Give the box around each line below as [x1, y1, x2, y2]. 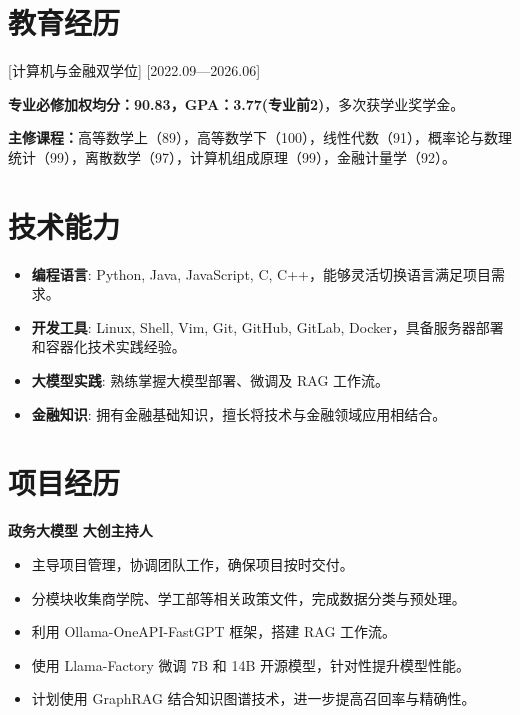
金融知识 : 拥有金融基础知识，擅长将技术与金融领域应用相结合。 [31, 403, 447, 424]
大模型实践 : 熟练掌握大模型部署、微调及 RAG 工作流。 [31, 370, 390, 390]
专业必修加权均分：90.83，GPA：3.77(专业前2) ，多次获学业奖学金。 [8, 93, 465, 114]
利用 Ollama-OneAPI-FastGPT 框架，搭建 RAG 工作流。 [31, 621, 397, 642]
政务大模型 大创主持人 [8, 520, 153, 541]
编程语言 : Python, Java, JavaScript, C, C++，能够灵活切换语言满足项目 [31, 263, 491, 284]
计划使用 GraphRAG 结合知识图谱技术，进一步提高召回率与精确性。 [31, 688, 476, 709]
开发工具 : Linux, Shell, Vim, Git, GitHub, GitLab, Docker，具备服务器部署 [31, 316, 504, 337]
